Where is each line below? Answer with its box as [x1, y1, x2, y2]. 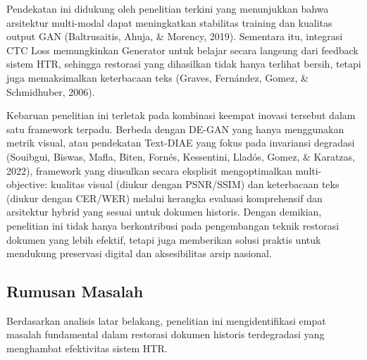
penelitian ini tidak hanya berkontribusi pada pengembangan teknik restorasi [6, 218, 340, 232]
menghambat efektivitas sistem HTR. [6, 341, 168, 356]
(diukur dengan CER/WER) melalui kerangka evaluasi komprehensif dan [6, 190, 323, 205]
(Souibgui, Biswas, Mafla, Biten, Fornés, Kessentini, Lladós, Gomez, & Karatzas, [6, 149, 355, 163]
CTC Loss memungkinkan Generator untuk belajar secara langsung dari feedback [6, 42, 359, 57]
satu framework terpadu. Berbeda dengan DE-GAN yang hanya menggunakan [6, 121, 344, 136]
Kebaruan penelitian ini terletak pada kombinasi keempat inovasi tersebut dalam [6, 108, 356, 123]
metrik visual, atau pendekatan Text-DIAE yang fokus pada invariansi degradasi [6, 135, 355, 150]
